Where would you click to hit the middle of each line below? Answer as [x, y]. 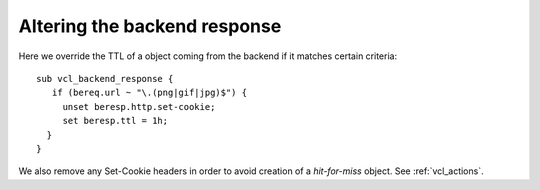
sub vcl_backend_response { [105, 78]
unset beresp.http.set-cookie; [139, 106]
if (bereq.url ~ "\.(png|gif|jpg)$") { [149, 93]
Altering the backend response [150, 26]
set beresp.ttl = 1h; [115, 121]
